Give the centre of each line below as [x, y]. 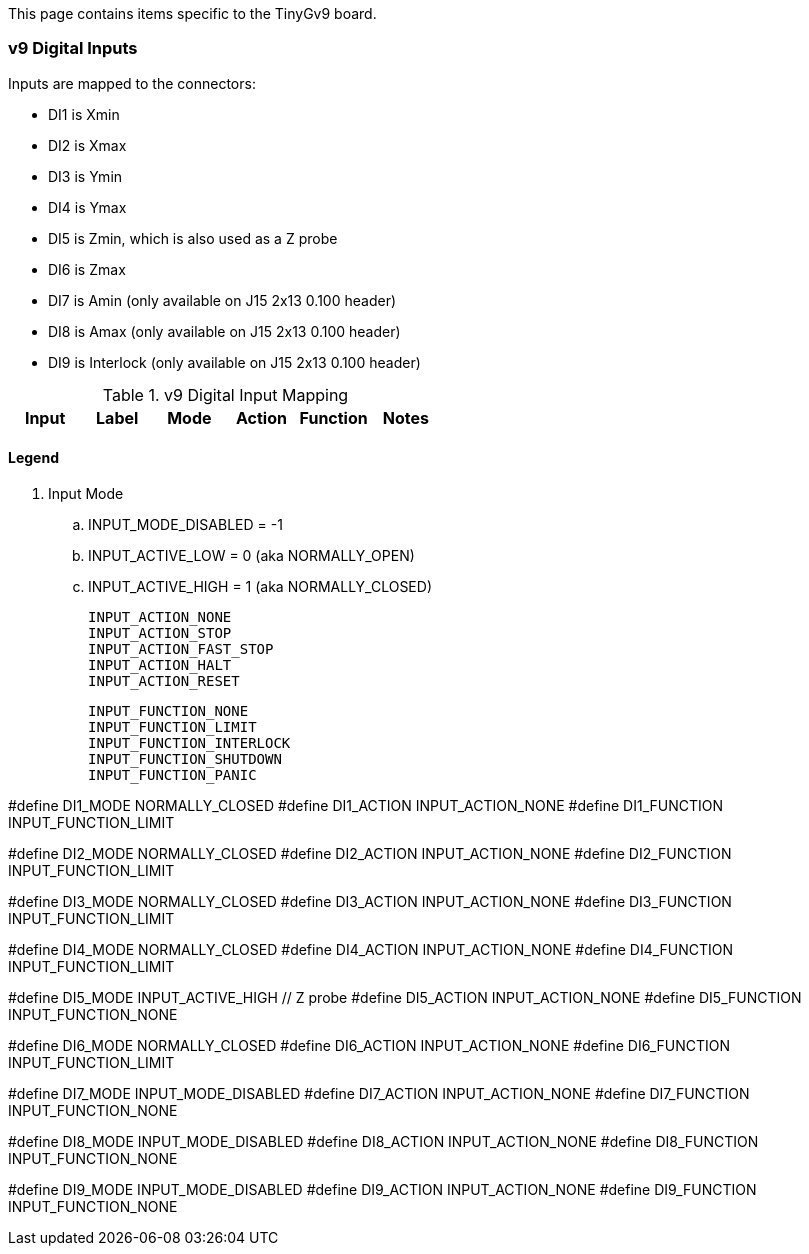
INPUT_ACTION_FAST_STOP [181, 648]
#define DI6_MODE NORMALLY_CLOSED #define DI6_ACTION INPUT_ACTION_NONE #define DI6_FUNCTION [369, 1045]
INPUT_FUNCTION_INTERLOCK [189, 742]
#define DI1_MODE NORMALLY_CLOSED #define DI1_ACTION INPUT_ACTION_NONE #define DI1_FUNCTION [366, 805]
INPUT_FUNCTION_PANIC [172, 774]
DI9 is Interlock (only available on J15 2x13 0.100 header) [234, 362]
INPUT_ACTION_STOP [160, 632]
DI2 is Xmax [87, 145]
